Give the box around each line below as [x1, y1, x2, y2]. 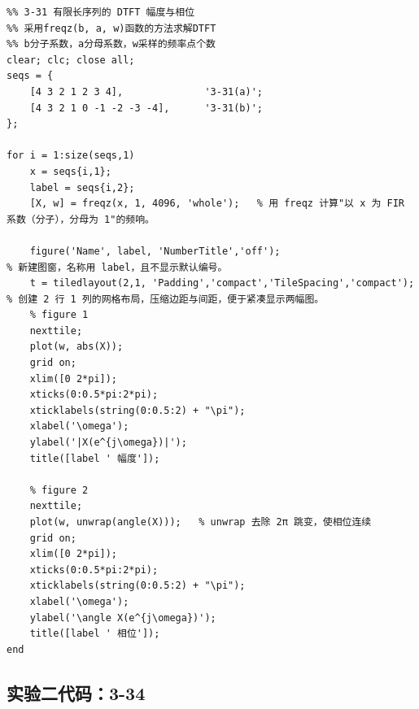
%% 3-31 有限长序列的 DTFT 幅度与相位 [7, 7, 195, 18]
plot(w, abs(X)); [29, 341, 124, 353]
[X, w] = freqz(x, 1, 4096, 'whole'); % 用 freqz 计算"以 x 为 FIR [29, 198, 404, 210]
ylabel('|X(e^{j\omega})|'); [29, 437, 187, 449]
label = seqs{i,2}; [29, 181, 135, 194]
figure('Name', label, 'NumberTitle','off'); [29, 245, 281, 257]
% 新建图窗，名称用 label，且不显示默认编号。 [7, 261, 228, 273]
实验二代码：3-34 [7, 680, 146, 705]
